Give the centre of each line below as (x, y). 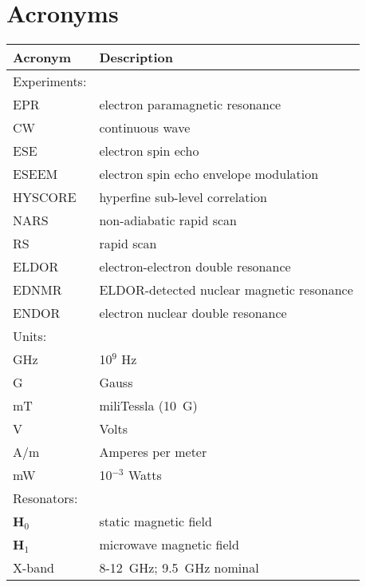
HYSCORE (45, 197)
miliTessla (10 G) (148, 406)
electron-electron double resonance (195, 267)
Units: (30, 336)
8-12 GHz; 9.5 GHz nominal (179, 568)
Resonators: (45, 498)
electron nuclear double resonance (193, 313)
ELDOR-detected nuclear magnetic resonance (226, 290)
